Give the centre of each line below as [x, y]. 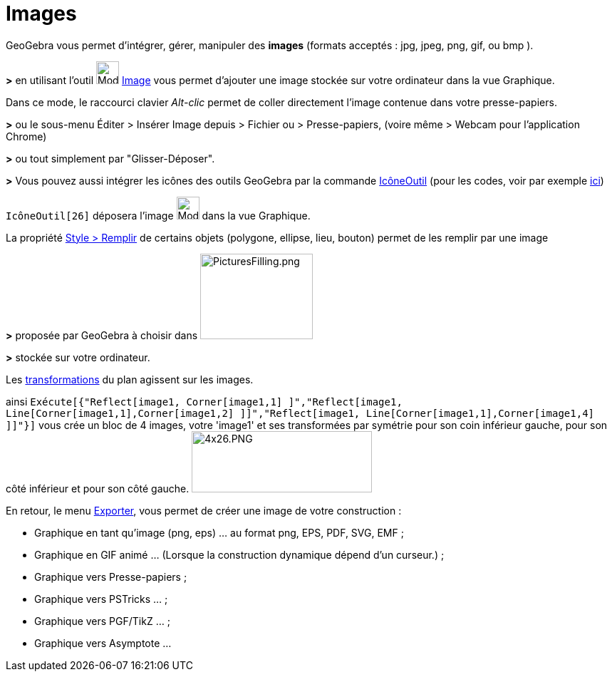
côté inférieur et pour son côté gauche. [98, 488]
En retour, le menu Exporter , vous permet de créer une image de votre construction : [204, 510]
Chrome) [26, 136]
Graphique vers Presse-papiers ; [111, 577]
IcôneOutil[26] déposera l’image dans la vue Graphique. [158, 215]
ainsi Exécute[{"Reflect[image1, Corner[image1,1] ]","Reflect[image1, [204, 401]
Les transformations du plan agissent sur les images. [130, 379]
